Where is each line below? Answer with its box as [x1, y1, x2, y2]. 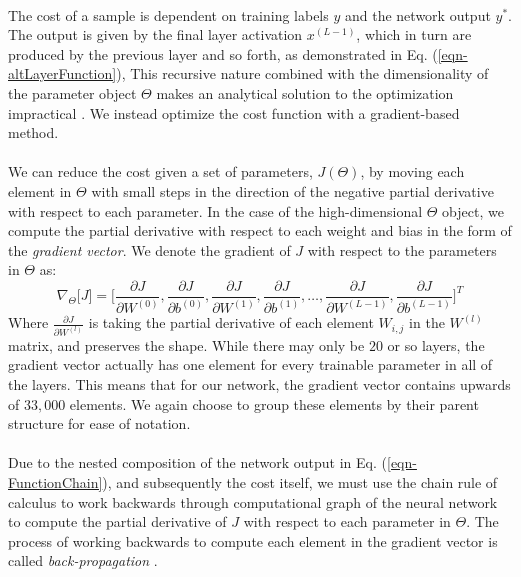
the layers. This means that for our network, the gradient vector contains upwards [8, 374, 511, 395]
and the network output [344, 4, 491, 25]
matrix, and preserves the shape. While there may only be [8, 334, 365, 355]
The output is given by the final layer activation [8, 24, 303, 45]
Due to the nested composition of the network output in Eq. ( [8, 452, 387, 473]
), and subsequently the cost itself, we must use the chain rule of [102, 472, 498, 493]
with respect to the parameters [307, 239, 497, 260]
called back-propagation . [8, 550, 158, 571]
